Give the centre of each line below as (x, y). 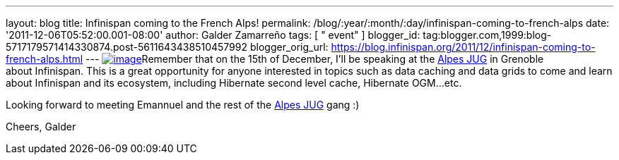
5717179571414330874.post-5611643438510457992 (127, 47)
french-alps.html (45, 59)
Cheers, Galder (41, 127)
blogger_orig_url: (289, 47)
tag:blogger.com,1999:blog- (487, 35)
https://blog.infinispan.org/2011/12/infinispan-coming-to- (463, 47)
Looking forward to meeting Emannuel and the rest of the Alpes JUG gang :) (183, 105)
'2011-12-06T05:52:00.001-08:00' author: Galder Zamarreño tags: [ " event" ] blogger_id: (213, 35)
